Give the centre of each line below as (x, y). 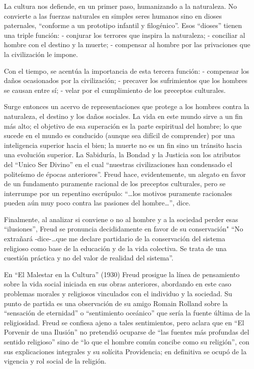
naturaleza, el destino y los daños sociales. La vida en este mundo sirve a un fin (123, 116)
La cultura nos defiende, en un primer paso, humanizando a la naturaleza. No (120, 6)
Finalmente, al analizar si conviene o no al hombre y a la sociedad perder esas (121, 219)
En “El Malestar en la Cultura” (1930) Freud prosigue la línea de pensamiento (122, 274)
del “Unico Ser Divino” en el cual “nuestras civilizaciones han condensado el (118, 164)
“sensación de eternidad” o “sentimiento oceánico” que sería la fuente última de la (127, 313)
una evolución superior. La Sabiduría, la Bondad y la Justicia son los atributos (122, 155)
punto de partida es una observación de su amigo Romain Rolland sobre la (116, 303)
